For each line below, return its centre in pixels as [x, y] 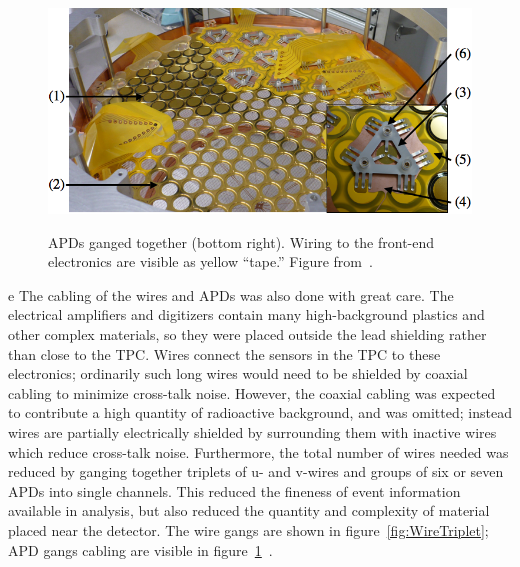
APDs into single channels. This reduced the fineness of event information [234, 490]
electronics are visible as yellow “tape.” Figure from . [210, 261]
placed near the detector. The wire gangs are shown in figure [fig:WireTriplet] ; [248, 530]
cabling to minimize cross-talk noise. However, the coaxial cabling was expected [252, 392]
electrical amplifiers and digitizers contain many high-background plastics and [246, 314]
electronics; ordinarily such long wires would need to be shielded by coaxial [238, 373]
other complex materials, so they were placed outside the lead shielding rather [247, 334]
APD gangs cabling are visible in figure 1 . [140, 549]
